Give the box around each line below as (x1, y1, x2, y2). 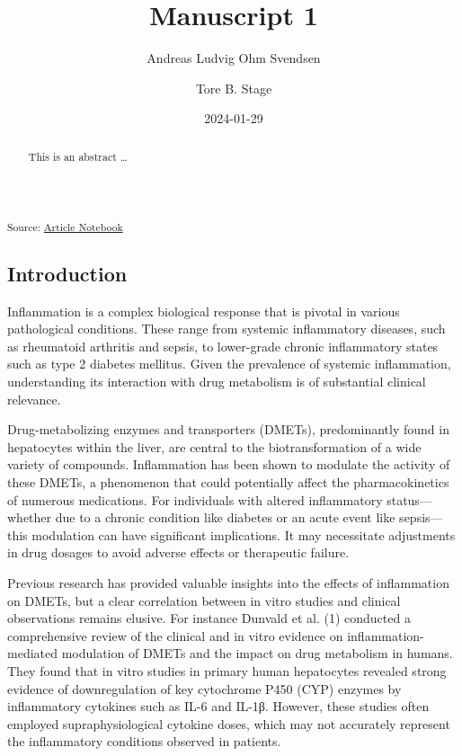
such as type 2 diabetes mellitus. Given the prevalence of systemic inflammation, (7, 354, 451, 373)
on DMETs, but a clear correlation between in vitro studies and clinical (7, 591, 401, 609)
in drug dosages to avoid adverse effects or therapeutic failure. (7, 543, 350, 562)
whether (7, 508, 52, 527)
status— (386, 490, 432, 509)
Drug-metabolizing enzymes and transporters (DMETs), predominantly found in (7, 420, 449, 439)
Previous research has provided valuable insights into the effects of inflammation (7, 574, 449, 591)
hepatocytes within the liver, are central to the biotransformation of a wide (7, 437, 422, 456)
